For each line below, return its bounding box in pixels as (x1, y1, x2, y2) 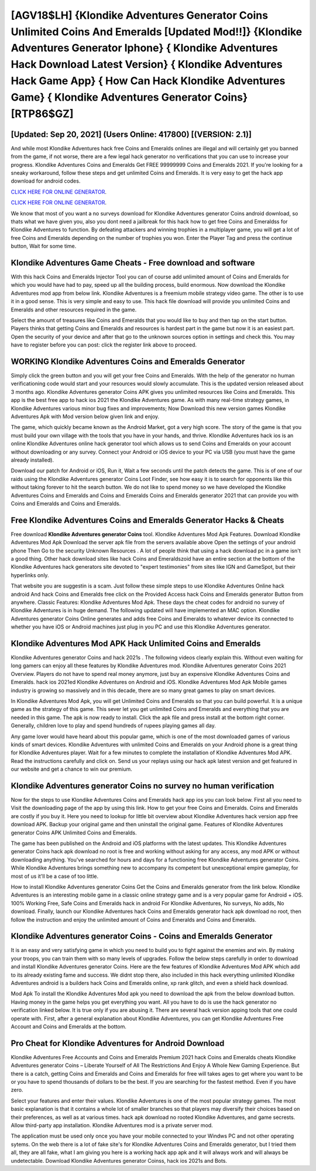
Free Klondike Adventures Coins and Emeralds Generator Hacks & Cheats (11, 515, 284, 525)
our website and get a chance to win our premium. (11, 765, 133, 772)
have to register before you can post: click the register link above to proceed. (11, 341, 197, 348)
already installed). (11, 456, 54, 463)
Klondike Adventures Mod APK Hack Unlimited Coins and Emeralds (11, 638, 261, 648)
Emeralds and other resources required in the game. (11, 306, 137, 313)
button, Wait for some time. (11, 243, 77, 250)
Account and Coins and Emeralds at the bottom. (11, 1023, 127, 1030)
